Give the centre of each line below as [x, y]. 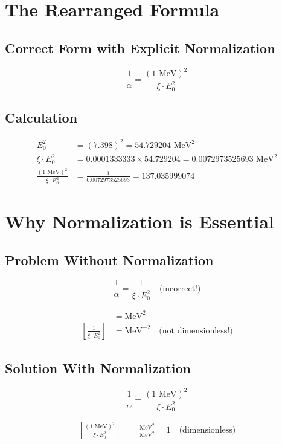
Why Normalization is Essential [139, 221]
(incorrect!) [180, 288]
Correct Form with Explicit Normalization [140, 47]
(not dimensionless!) [196, 331]
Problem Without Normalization [109, 259]
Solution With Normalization [98, 368]
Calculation [41, 117]
